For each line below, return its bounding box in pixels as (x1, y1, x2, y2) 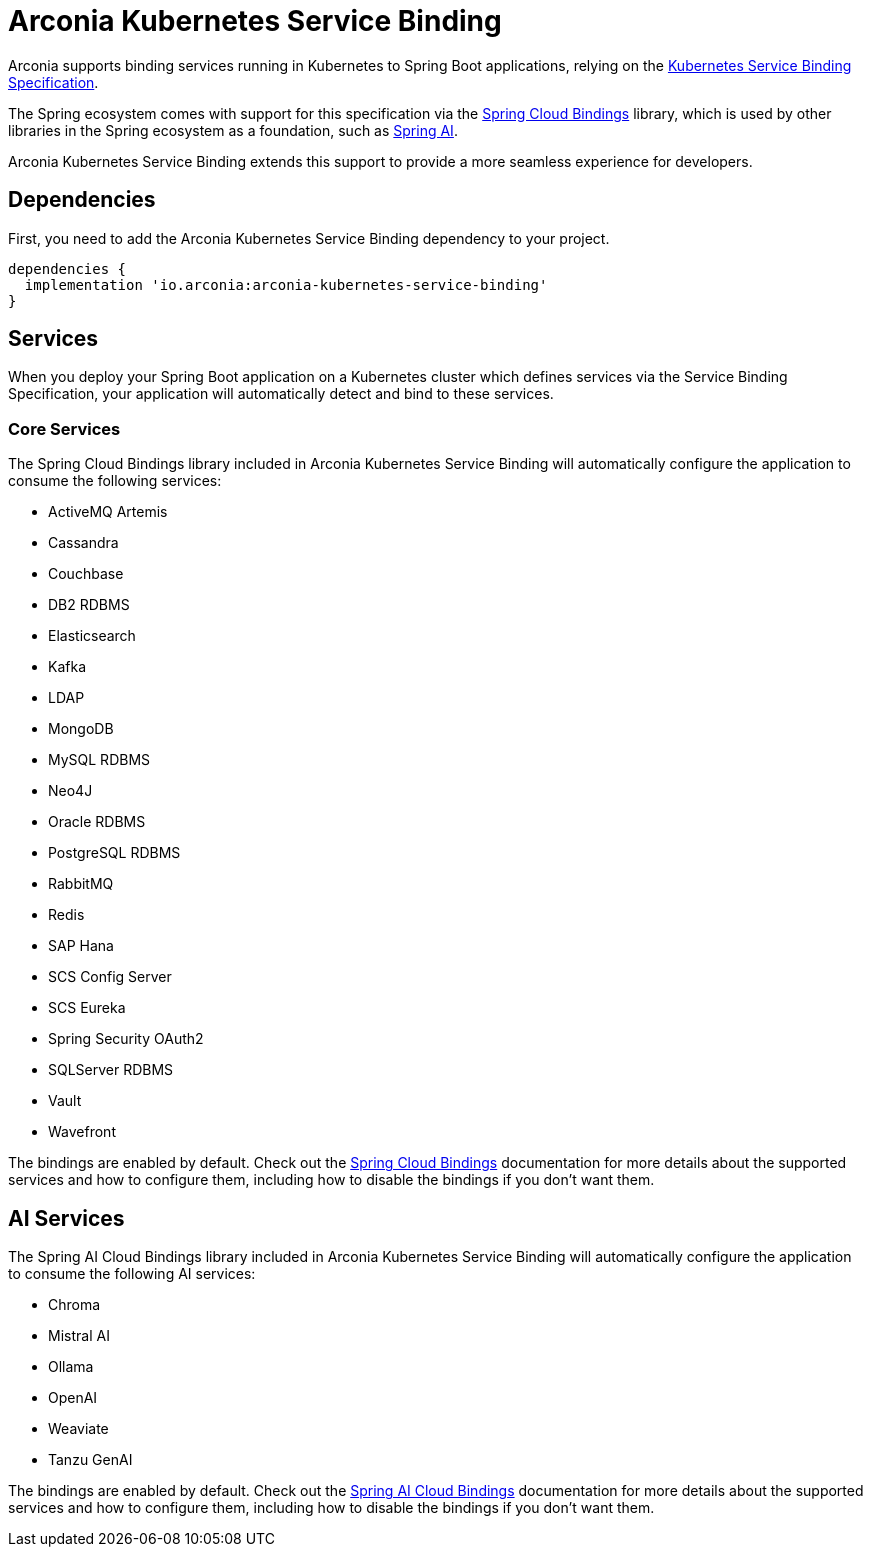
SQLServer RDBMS (48, 1061, 174, 1079)
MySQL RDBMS (48, 751, 151, 769)
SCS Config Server (48, 968, 172, 986)
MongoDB (48, 720, 114, 738)
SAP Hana (48, 937, 114, 955)
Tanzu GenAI (48, 1451, 133, 1469)
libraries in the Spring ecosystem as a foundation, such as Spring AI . (8, 121, 458, 139)
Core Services (8, 418, 121, 439)
